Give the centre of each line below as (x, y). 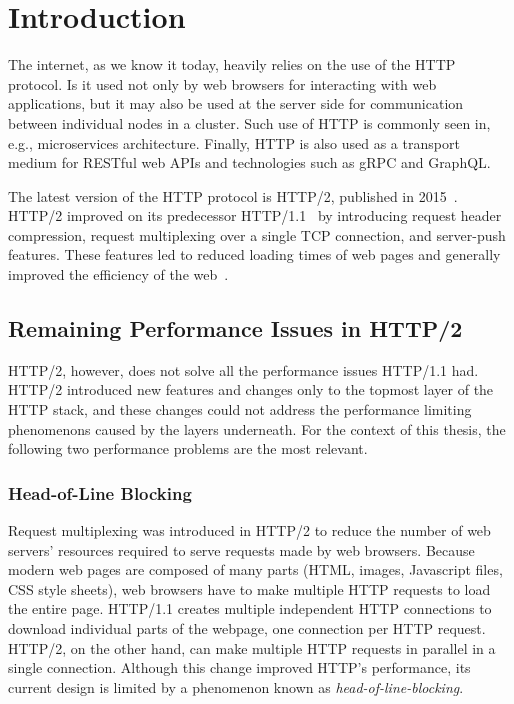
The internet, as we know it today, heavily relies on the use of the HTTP (232, 64)
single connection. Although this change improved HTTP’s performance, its (239, 667)
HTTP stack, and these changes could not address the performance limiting (240, 409)
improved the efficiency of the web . (118, 274)
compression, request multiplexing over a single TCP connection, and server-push (257, 234)
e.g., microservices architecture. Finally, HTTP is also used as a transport (234, 142)
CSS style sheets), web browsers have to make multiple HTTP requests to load (249, 588)
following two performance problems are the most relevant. (188, 448)
